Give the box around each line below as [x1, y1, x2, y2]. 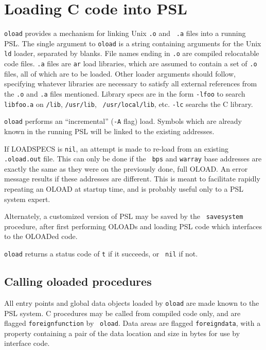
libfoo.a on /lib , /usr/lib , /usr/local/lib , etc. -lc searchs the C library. [4, 98, 253, 109]
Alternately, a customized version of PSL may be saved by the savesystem [4, 211, 243, 222]
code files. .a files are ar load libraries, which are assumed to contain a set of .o [4, 58, 257, 69]
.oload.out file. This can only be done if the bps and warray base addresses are [4, 153, 262, 164]
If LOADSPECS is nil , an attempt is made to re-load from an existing [4, 143, 228, 154]
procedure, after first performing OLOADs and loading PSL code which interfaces [4, 220, 262, 231]
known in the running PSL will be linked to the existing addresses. [4, 125, 215, 136]
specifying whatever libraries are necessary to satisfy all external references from [4, 78, 257, 89]
